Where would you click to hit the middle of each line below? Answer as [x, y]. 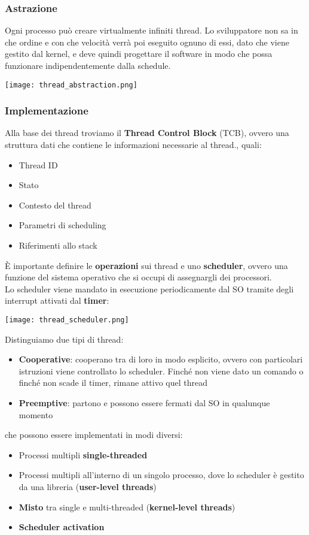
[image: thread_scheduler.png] [67, 320]
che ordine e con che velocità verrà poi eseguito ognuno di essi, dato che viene [147, 42]
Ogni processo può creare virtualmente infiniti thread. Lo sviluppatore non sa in [152, 30]
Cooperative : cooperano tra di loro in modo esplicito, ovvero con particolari [161, 359]
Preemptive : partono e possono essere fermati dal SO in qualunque [144, 403]
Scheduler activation [62, 527]
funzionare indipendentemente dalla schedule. [88, 65]
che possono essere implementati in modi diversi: [94, 435]
